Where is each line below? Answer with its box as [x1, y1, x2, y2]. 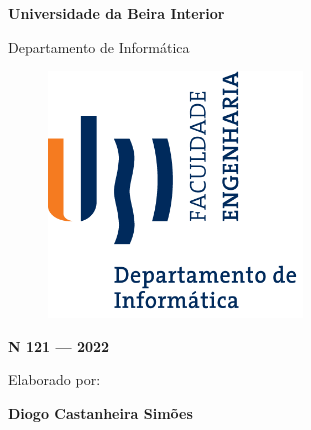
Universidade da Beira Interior [8, 3, 225, 23]
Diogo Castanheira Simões [8, 402, 193, 423]
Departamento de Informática [8, 36, 190, 57]
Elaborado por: [8, 369, 101, 390]
